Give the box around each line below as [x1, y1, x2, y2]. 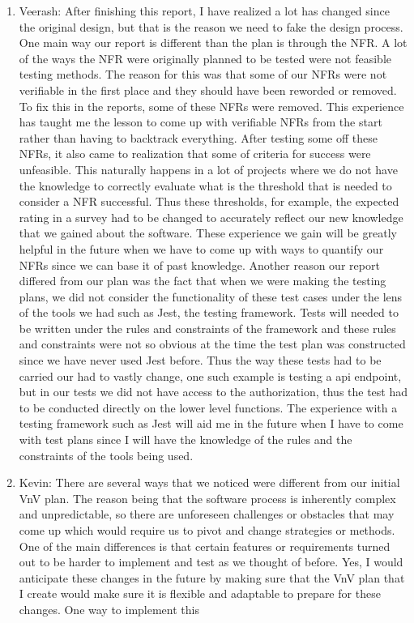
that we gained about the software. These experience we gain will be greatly [19, 224, 397, 241]
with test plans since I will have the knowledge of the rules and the [19, 431, 352, 448]
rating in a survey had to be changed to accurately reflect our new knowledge [19, 208, 403, 225]
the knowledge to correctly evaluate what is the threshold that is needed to [19, 177, 392, 194]
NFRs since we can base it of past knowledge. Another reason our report [19, 256, 380, 273]
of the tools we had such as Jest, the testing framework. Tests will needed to [19, 304, 399, 321]
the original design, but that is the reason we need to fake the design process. [19, 18, 403, 35]
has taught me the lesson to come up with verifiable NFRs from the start [19, 113, 382, 130]
